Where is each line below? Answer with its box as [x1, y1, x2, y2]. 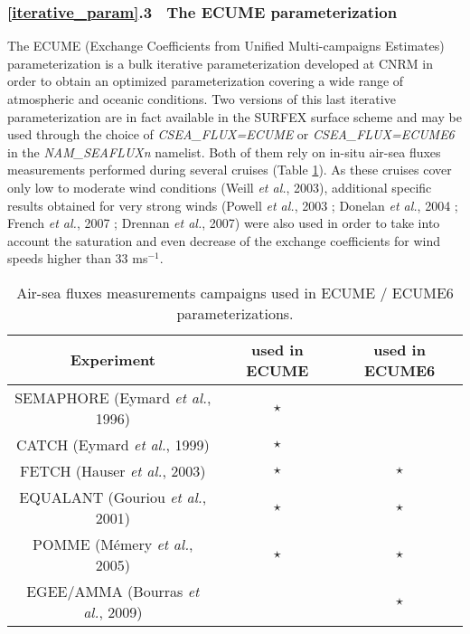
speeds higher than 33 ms [7, 249, 148, 268]
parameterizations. [176, 302, 294, 324]
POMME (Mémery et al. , [33, 533, 193, 554]
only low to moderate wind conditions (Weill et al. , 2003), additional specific [7, 177, 432, 196]
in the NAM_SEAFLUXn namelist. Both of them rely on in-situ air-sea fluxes [7, 142, 441, 161]
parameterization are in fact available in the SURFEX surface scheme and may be [7, 107, 462, 126]
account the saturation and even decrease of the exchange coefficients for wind [7, 231, 441, 250]
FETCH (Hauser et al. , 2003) [20, 459, 206, 481]
